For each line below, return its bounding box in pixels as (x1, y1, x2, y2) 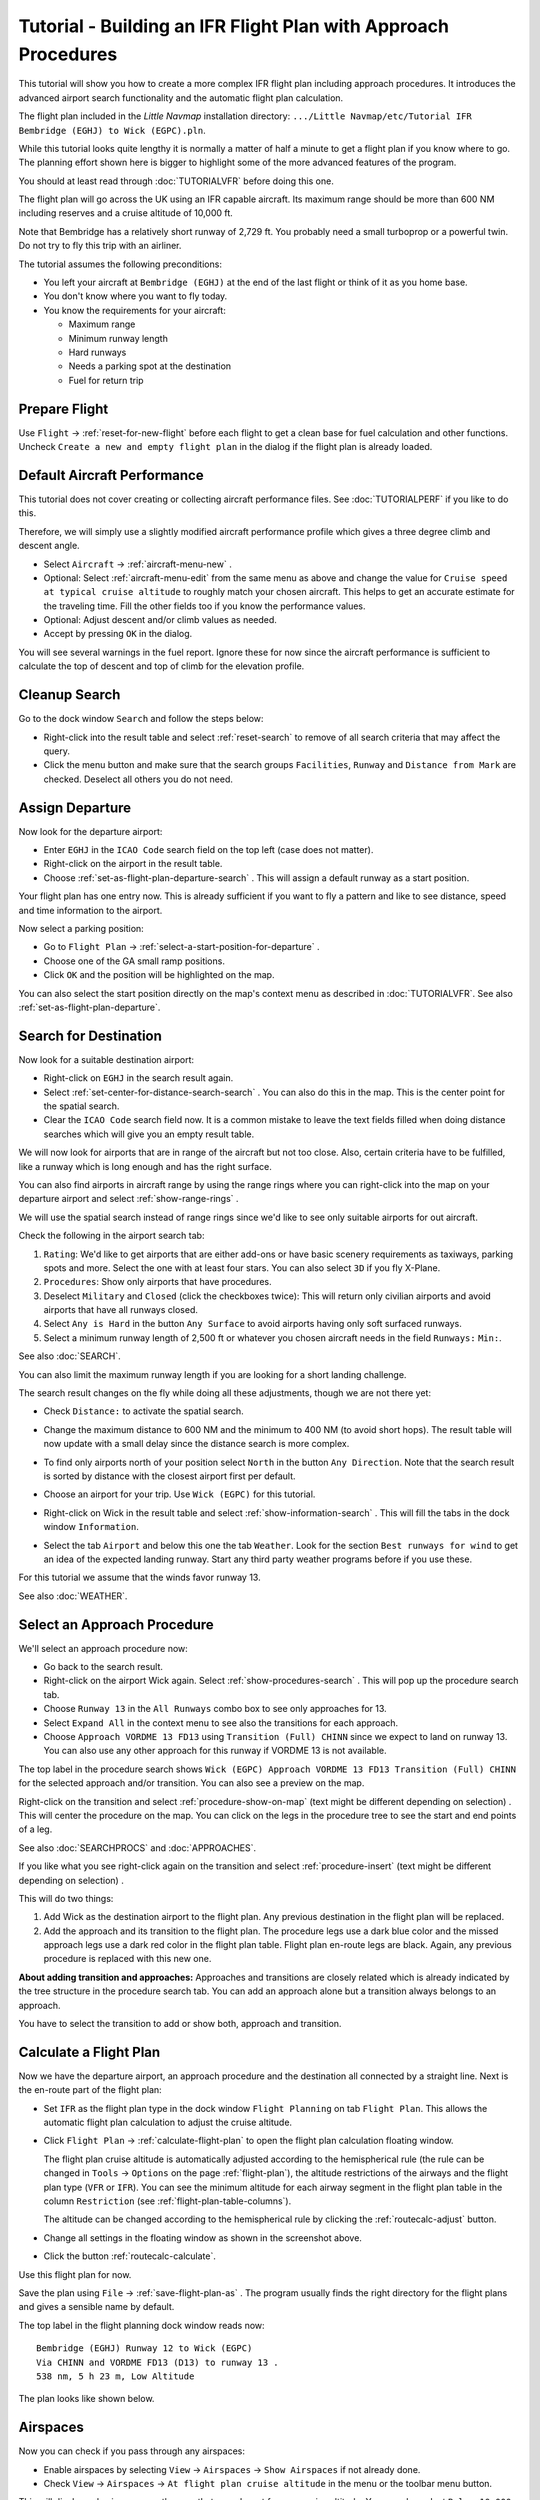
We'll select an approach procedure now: (18, 1642, 189, 1654)
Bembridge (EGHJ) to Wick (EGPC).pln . (18, 124, 207, 136)
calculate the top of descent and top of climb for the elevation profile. (18, 660, 305, 672)
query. (43, 745, 70, 757)
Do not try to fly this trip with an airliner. (18, 240, 182, 252)
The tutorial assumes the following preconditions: (18, 258, 222, 270)
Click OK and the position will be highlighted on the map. (43, 969, 275, 981)
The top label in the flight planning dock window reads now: (18, 2319, 265, 2331)
